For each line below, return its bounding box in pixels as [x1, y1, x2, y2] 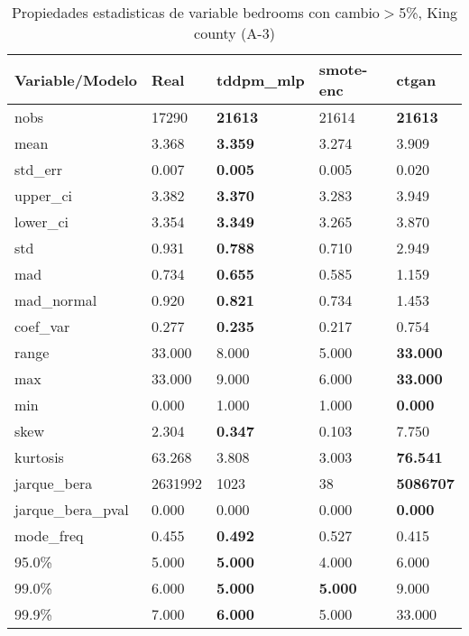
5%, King [399, 2, 458, 23]
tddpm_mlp [216, 69, 305, 90]
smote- [318, 59, 368, 79]
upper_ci [14, 185, 73, 206]
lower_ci [14, 211, 69, 232]
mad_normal [14, 290, 97, 310]
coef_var [14, 316, 70, 336]
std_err [14, 159, 63, 180]
